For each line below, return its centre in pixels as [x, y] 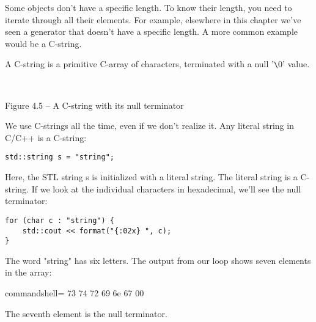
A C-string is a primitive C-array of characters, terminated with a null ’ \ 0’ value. [157, 64]
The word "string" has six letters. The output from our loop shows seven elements [158, 260]
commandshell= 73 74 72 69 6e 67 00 [75, 293]
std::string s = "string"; [60, 157]
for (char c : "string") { [60, 220]
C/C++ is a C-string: [46, 137]
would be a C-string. [43, 43]
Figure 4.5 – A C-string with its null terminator [94, 105]
